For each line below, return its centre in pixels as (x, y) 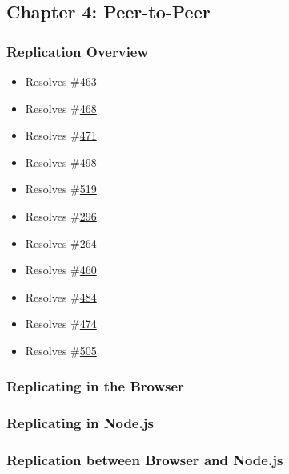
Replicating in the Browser (95, 386)
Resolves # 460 (61, 270)
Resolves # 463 (61, 81)
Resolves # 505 (61, 350)
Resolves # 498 (61, 162)
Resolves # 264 (61, 243)
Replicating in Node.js (80, 423)
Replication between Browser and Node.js (145, 460)
